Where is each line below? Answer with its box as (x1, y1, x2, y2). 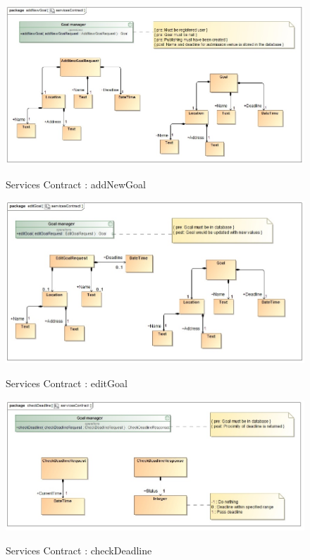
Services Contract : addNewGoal (6, 176, 146, 191)
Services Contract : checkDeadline (6, 542, 152, 557)
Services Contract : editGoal (6, 375, 128, 390)
